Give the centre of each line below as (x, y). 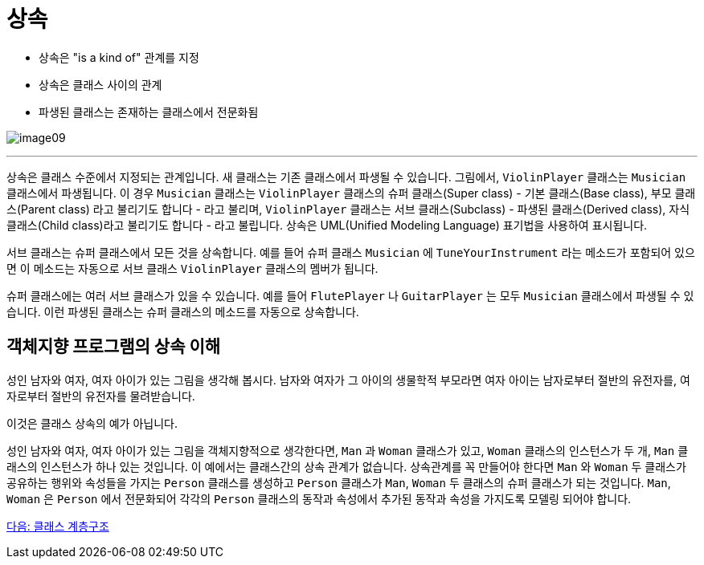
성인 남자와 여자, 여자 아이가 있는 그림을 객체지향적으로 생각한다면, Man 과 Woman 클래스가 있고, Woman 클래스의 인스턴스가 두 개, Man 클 (348, 450)
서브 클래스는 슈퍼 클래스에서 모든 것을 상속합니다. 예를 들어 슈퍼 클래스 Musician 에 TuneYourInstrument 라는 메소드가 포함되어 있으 (351, 252)
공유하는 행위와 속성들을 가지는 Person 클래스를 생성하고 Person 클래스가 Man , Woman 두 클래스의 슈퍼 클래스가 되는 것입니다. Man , (339, 482)
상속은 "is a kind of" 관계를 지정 (119, 57)
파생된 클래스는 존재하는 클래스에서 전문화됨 (149, 112)
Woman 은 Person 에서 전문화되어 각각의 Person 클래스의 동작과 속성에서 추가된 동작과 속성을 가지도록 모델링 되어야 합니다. (319, 498)
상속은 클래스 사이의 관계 (100, 84)
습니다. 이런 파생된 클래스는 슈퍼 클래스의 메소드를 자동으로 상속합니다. (183, 311)
